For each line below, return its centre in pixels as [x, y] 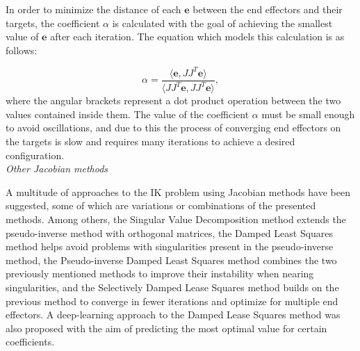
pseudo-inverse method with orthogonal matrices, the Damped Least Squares [170, 232]
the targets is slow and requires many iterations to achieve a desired [150, 141]
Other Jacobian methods [57, 169]
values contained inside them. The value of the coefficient [128, 114]
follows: [22, 50]
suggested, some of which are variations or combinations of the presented [161, 205]
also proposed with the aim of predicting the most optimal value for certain [166, 328]
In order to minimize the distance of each [93, 9]
